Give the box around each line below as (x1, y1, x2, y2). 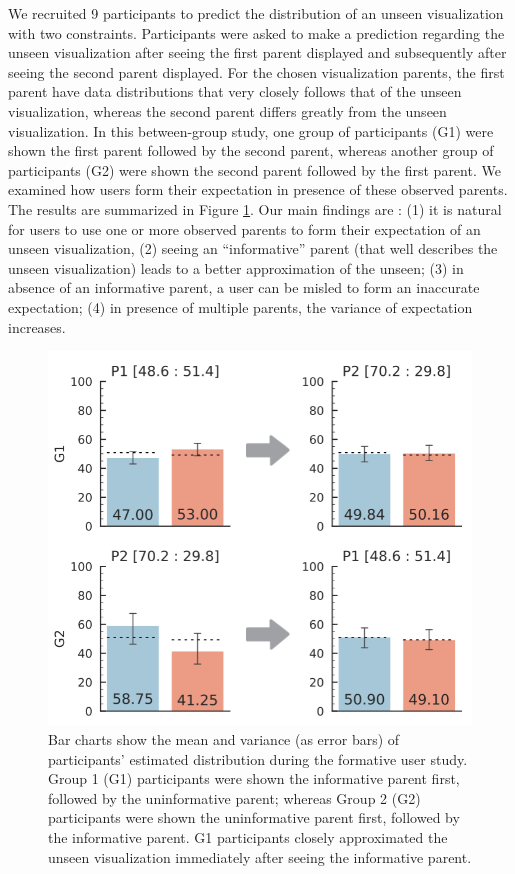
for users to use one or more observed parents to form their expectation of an (8, 218, 481, 239)
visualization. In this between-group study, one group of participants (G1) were (8, 120, 494, 141)
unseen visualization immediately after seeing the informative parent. (48, 846, 472, 867)
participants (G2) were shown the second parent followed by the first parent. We (8, 159, 501, 180)
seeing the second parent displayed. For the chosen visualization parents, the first (8, 61, 505, 82)
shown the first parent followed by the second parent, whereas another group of (8, 140, 494, 161)
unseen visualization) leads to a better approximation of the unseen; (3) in (8, 257, 464, 278)
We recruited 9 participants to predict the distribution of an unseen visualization (8, 3, 504, 23)
